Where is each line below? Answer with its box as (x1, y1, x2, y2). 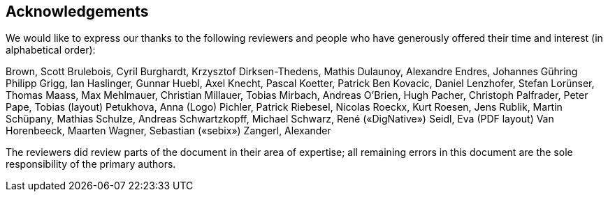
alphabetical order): (6, 44, 96, 56)
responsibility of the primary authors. (6, 158, 176, 171)
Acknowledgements (6, 3, 149, 20)
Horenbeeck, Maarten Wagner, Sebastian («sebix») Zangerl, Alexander (6, 125, 331, 137)
